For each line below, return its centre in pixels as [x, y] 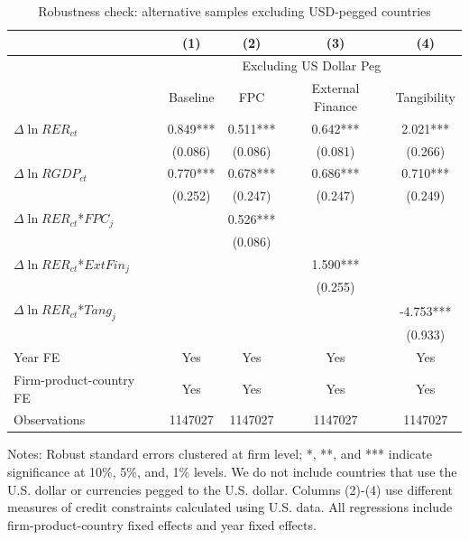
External [336, 88]
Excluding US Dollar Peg [312, 65]
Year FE [37, 357]
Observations [50, 419]
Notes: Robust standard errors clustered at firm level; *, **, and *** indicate [220, 454]
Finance [336, 105]
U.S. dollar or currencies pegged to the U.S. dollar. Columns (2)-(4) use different [230, 489]
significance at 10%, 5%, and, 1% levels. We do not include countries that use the [232, 472]
